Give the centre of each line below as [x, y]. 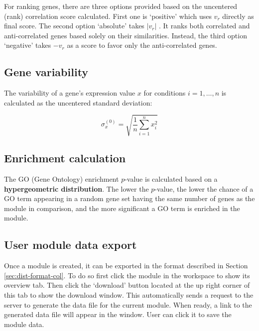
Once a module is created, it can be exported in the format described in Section [126, 266]
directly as [238, 16]
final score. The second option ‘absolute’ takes [74, 26]
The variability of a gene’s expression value [70, 93]
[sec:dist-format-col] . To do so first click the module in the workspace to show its [127, 275]
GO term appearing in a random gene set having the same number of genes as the [129, 198]
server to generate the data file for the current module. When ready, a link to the [128, 304]
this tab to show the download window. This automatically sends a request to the [129, 295]
